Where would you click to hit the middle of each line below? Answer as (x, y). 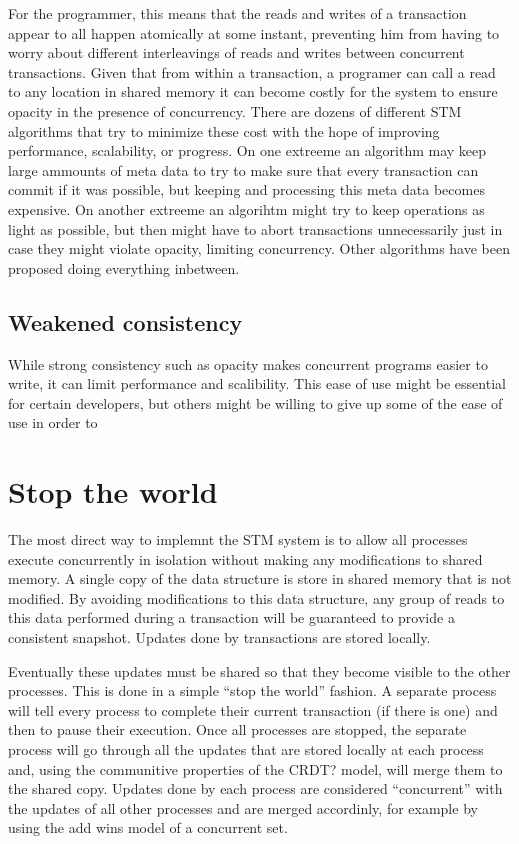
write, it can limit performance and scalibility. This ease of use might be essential (257, 383)
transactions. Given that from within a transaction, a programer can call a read (252, 71)
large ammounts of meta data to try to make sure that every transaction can (243, 169)
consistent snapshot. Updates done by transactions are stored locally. (219, 636)
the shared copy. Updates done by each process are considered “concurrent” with (255, 788)
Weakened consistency (125, 321)
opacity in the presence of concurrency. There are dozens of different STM (235, 110)
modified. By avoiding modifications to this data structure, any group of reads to (256, 597)
